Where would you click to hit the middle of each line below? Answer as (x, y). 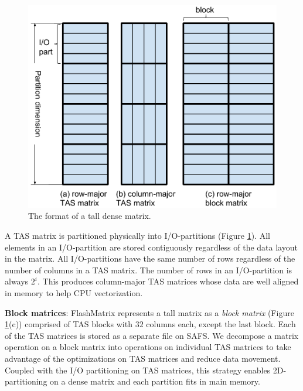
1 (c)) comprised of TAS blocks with (69, 324)
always (17, 281)
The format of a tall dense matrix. (90, 216)
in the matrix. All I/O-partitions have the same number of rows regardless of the (150, 258)
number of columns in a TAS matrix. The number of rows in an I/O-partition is (149, 270)
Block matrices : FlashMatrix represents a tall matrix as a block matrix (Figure (149, 312)
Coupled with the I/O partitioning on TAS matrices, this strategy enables (138, 370)
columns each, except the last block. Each (221, 324)
